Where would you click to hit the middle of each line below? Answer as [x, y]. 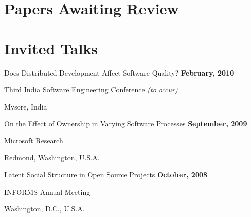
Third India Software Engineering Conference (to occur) [91, 89]
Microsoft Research [34, 140]
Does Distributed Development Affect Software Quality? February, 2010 [119, 72]
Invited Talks [51, 48]
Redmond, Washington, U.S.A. [52, 157]
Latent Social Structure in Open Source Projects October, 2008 [106, 175]
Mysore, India [26, 106]
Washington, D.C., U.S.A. [44, 209]
